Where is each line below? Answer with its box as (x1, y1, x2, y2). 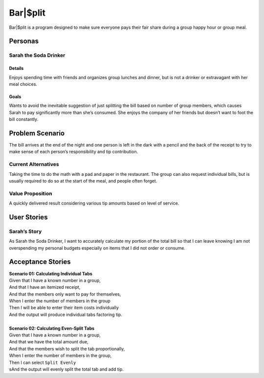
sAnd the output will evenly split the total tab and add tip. (9, 366, 124, 372)
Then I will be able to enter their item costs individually (9, 305, 119, 311)
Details (9, 65, 24, 71)
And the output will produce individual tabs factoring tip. (9, 312, 122, 317)
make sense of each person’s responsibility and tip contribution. (9, 149, 138, 155)
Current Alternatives (9, 161, 59, 168)
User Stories (9, 213, 48, 221)
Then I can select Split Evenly (9, 359, 76, 365)
